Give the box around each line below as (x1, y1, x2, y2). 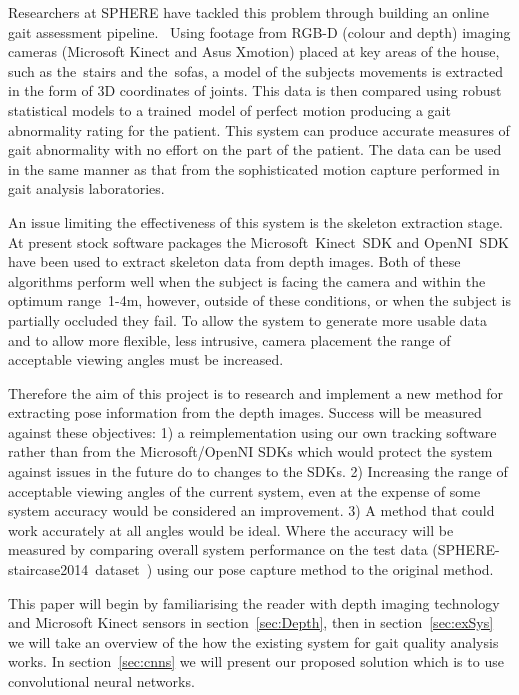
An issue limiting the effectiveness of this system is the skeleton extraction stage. (8, 211, 503, 232)
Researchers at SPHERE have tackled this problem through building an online (8, 2, 489, 22)
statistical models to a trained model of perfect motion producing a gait (8, 99, 451, 120)
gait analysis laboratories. (8, 178, 165, 199)
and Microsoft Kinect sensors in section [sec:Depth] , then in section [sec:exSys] (8, 612, 494, 633)
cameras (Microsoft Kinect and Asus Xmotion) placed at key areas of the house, (8, 41, 500, 62)
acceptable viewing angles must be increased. (8, 349, 284, 370)
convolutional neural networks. (8, 671, 195, 691)
